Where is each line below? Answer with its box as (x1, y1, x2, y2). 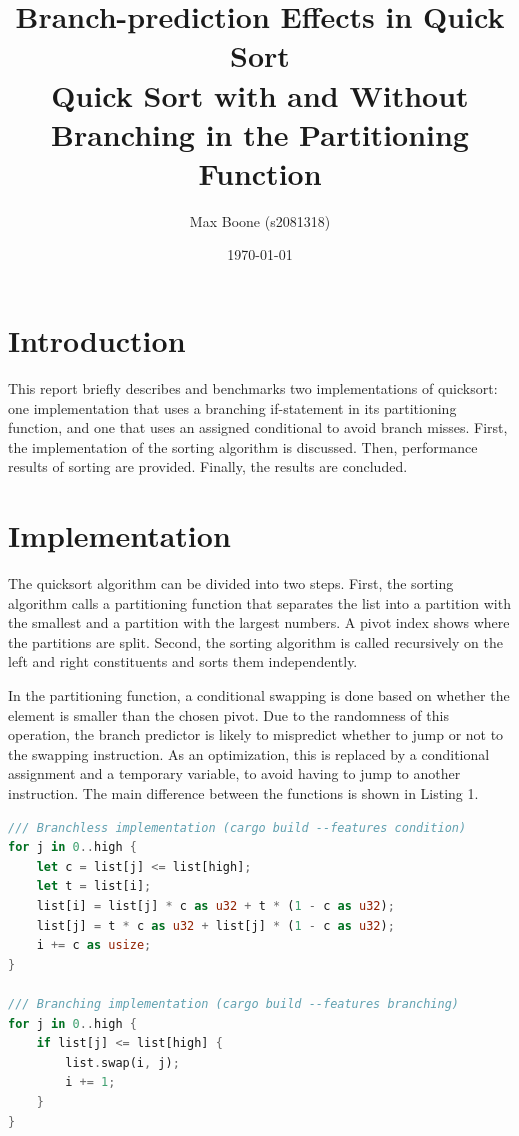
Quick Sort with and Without (51, 74, 469, 115)
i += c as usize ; (36, 938, 152, 953)
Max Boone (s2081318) (189, 210, 331, 231)
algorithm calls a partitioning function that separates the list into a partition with (8, 592, 511, 613)
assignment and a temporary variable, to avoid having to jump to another (8, 763, 461, 784)
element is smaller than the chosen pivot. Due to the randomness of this (8, 704, 449, 725)
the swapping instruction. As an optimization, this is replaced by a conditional (8, 743, 490, 764)
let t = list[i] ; (36, 879, 152, 894)
